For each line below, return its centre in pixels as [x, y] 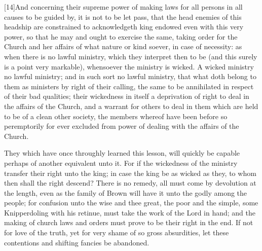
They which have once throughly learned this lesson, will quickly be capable [122, 153]
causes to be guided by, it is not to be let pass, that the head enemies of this [123, 16]
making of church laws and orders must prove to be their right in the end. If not [129, 222]
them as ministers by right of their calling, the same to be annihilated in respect [129, 86]
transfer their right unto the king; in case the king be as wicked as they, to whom [130, 173]
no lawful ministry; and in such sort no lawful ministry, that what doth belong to [130, 76]
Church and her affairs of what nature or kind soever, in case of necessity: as [123, 46]
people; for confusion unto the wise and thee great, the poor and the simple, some [131, 203]
